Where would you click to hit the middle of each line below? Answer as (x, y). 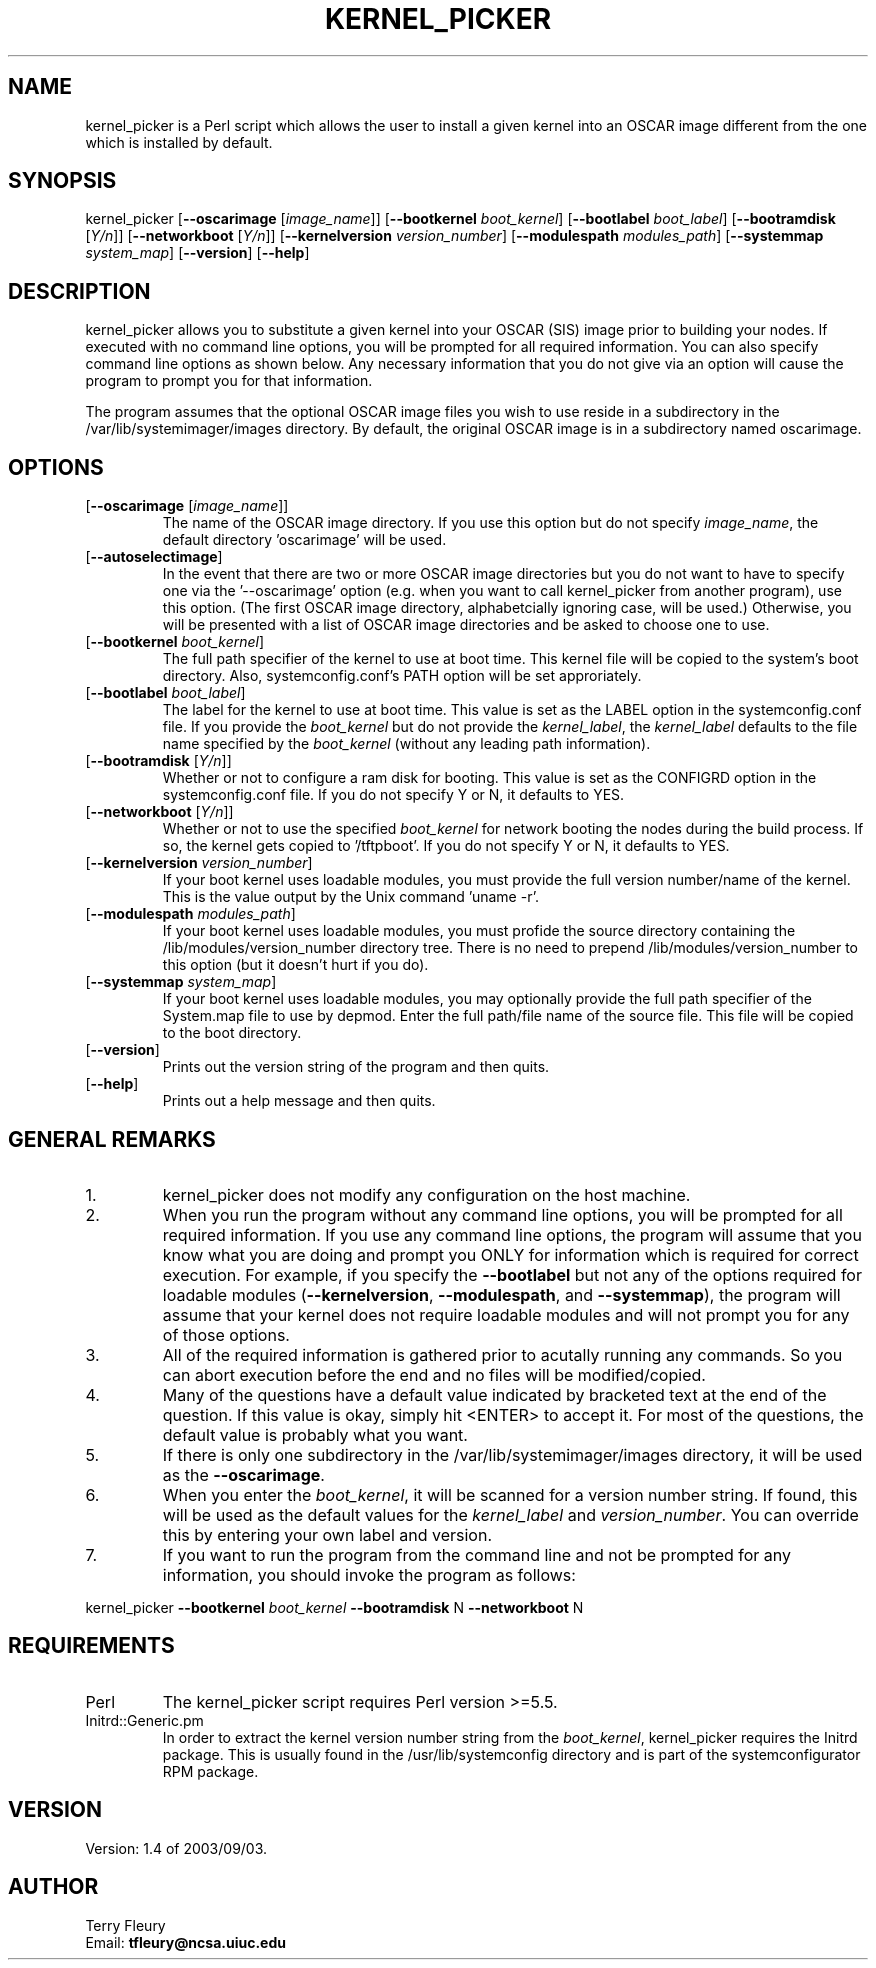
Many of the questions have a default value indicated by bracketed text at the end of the (494, 1394)
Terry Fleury (125, 1925)
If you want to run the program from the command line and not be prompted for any (477, 1554)
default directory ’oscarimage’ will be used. (304, 540)
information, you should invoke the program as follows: (369, 1574)
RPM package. (210, 1771)
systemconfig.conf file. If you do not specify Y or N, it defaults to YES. (393, 795)
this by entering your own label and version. (327, 1534)
